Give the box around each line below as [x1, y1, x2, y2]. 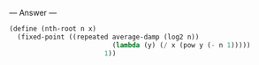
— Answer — [9, 8, 57, 18]
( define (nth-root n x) [9, 25, 97, 33]
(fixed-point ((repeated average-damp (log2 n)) [17, 32, 200, 41]
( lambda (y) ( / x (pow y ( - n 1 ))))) [111, 40, 251, 49]
